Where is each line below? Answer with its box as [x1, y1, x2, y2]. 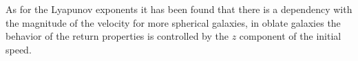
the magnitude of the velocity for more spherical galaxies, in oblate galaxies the [6, 15, 341, 29]
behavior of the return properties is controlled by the [6, 29, 229, 43]
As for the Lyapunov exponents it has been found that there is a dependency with [6, 2, 352, 16]
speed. [6, 42, 32, 56]
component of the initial [239, 29, 341, 43]
